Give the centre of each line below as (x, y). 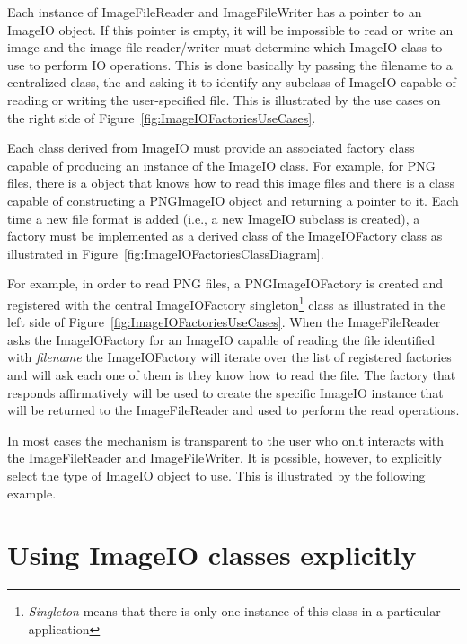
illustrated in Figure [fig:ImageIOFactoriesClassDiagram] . (166, 253)
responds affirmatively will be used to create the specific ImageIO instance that (225, 392)
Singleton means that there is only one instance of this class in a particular (234, 611)
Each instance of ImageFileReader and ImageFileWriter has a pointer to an (215, 12)
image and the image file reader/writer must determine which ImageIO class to (225, 47)
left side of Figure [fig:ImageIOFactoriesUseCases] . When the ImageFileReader (224, 322)
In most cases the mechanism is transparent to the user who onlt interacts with (226, 440)
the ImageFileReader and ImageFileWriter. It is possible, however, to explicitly (225, 458)
